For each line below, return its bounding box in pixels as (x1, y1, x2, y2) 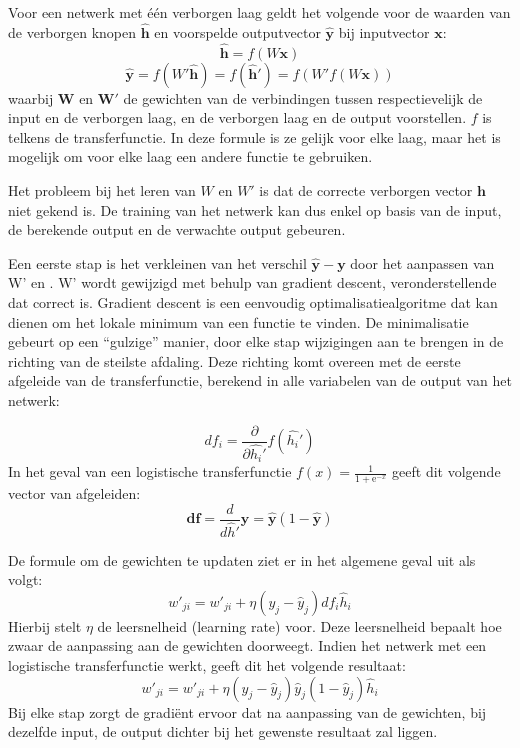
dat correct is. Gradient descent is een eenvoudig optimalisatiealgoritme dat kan (8, 291, 498, 312)
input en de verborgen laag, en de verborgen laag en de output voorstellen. (8, 107, 467, 128)
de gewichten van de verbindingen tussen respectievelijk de (123, 87, 483, 108)
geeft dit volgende (392, 461, 501, 482)
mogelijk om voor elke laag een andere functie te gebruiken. (8, 146, 373, 167)
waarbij (8, 87, 54, 108)
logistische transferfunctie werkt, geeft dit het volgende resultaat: (8, 655, 406, 676)
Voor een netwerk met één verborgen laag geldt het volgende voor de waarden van (8, 2, 511, 22)
